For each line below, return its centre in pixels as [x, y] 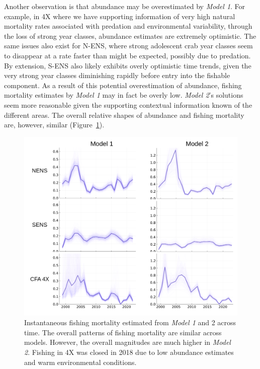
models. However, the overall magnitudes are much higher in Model [127, 342]
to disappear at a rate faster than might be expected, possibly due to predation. [127, 55]
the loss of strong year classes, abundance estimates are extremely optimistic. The [130, 35]
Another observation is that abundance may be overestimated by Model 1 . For [125, 6]
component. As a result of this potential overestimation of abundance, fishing [123, 85]
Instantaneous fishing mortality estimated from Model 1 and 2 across [130, 322]
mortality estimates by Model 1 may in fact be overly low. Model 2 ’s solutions [124, 95]
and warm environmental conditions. [80, 362]
